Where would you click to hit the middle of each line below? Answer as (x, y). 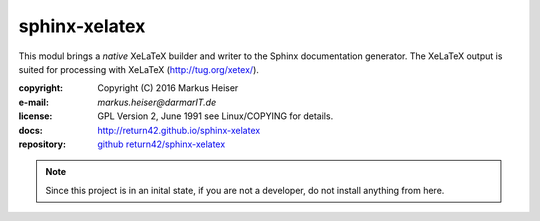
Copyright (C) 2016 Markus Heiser (168, 88)
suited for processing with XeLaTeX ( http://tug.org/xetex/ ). (139, 69)
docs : (31, 130)
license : (35, 116)
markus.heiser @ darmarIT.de (157, 102)
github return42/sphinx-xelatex (161, 144)
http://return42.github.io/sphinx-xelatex (179, 130)
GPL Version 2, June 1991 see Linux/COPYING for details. (215, 116)
